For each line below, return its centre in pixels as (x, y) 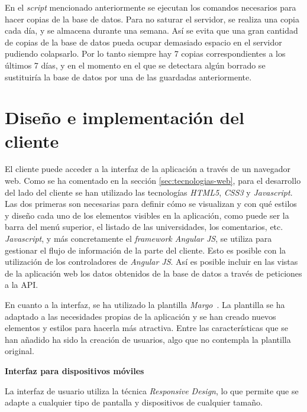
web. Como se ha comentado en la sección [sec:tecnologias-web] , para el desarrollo (153, 181)
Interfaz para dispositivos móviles (75, 370)
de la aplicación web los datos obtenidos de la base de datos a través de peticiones (153, 273)
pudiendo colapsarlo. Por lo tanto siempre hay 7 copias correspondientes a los (145, 53)
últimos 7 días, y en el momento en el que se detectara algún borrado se (135, 65)
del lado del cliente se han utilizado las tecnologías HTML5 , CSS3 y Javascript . (149, 192)
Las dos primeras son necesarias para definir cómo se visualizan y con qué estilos (151, 204)
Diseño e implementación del (125, 117)
